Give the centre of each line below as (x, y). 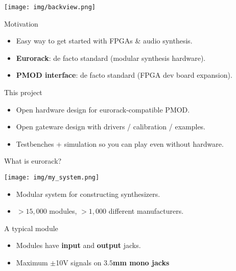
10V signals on (79, 263)
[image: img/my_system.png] (52, 177)
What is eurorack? (33, 161)
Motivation (21, 23)
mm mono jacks (141, 263)
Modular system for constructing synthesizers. (88, 194)
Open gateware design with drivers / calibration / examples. (111, 127)
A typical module (31, 228)
